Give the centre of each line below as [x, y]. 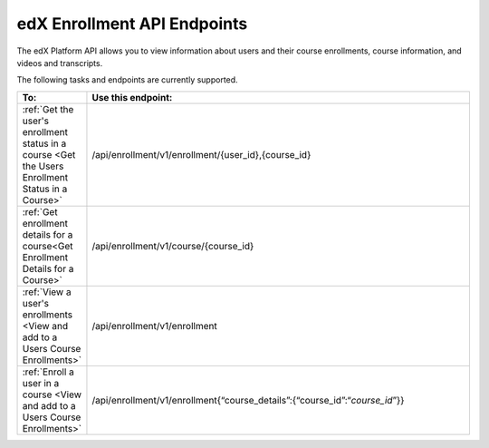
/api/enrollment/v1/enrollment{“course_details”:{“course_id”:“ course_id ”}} [248, 400]
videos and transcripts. [60, 63]
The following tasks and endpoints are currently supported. [128, 80]
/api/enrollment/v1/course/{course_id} [173, 246]
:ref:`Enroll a [48, 372]
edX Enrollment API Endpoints [132, 24]
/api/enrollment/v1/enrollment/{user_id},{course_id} [201, 154]
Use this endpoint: [132, 97]
